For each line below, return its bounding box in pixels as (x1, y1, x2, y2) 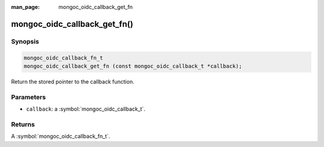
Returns (11, 120, 35, 128)
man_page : (11, 4, 40, 10)
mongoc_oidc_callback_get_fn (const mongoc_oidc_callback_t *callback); (23, 63, 242, 69)
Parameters (11, 93, 46, 101)
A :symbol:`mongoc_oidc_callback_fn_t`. (11, 133, 110, 140)
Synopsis (11, 37, 39, 45)
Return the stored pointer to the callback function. (11, 78, 134, 85)
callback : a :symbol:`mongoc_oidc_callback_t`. (26, 105, 146, 113)
